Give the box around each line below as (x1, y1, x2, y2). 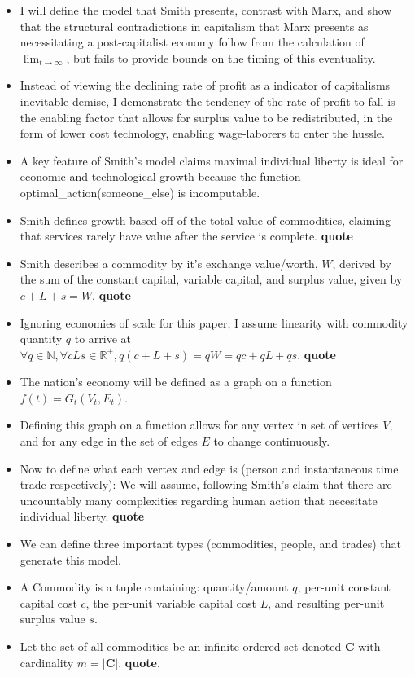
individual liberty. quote (20, 508, 145, 525)
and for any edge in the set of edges (20, 433, 198, 450)
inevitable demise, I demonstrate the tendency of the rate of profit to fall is (20, 92, 395, 109)
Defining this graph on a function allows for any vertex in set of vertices (20, 416, 379, 433)
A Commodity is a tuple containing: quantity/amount (20, 578, 289, 596)
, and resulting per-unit (268, 594, 385, 611)
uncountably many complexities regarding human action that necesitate (20, 491, 378, 508)
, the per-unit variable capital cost (85, 594, 256, 611)
